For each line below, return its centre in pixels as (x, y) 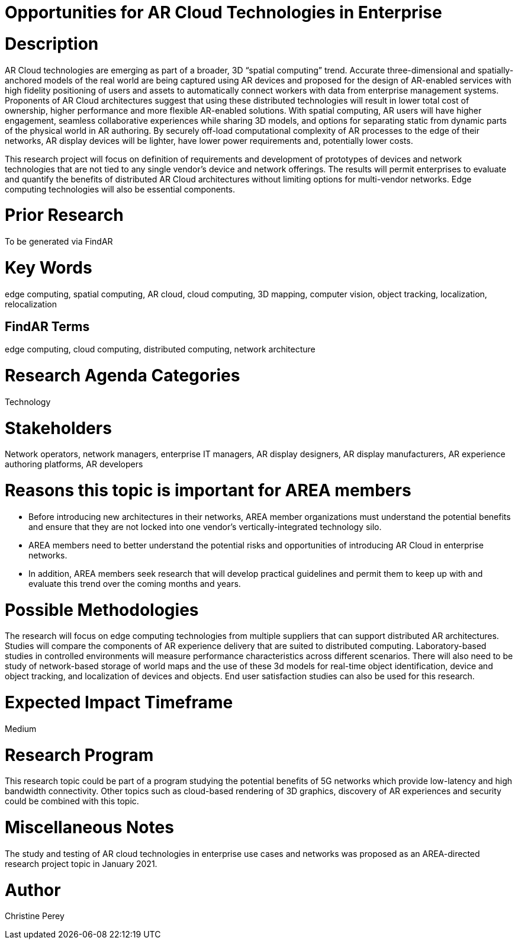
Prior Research (64, 215)
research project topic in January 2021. (81, 863)
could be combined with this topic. (72, 801)
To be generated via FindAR (59, 241)
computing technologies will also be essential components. (120, 189)
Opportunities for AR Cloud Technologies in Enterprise (223, 12)
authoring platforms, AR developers (74, 464)
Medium (21, 728)
